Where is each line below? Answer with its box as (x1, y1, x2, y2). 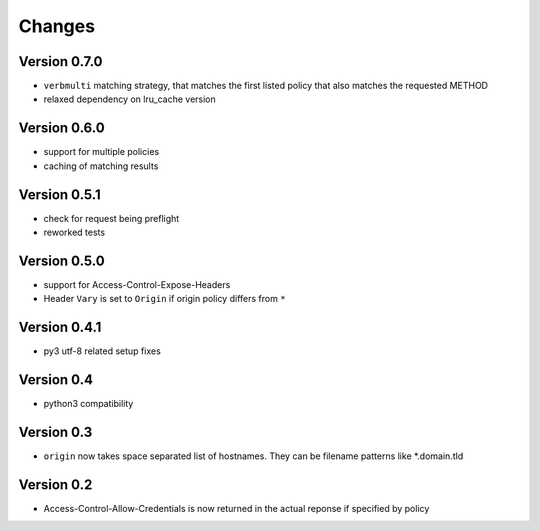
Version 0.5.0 (18, 252, 105, 269)
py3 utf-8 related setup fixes (43, 345, 162, 357)
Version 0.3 (18, 423, 93, 440)
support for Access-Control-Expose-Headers (43, 278, 231, 290)
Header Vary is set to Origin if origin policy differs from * (43, 293, 286, 305)
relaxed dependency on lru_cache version (43, 93, 217, 105)
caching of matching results (43, 160, 159, 172)
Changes (18, 15, 95, 37)
